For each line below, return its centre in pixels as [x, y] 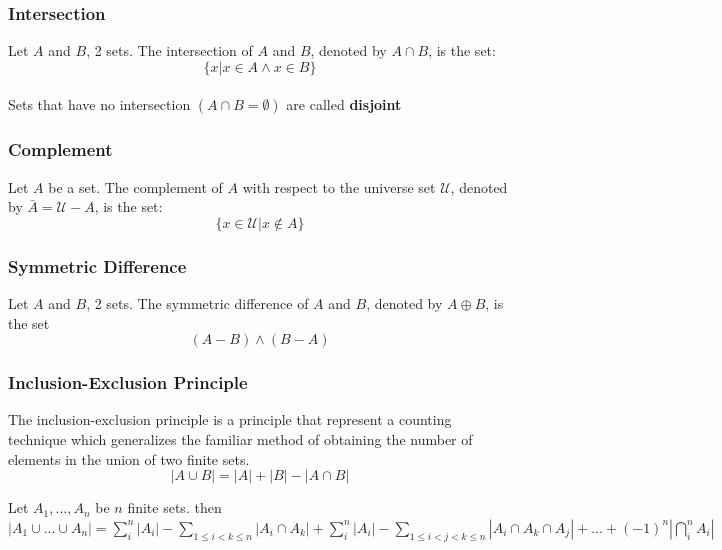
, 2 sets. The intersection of [169, 50]
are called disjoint [344, 104]
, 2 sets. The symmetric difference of [197, 303]
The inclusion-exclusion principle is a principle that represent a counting [230, 419]
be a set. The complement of [135, 186]
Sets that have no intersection [99, 104]
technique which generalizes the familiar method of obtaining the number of [240, 439]
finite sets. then [174, 507]
